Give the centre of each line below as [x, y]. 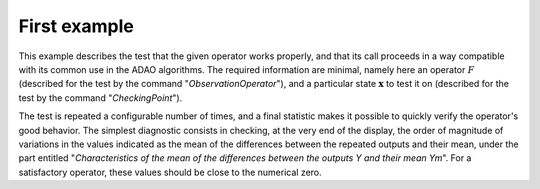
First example [76, 26]
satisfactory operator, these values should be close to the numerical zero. [170, 172]
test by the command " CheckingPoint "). [100, 97]
